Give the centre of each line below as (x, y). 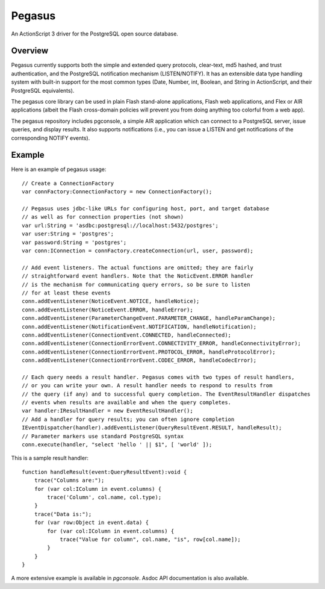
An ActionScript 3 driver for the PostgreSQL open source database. (95, 34)
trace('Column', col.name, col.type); (104, 497)
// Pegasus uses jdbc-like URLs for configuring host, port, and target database (146, 209)
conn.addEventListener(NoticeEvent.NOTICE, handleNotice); (111, 301)
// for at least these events (67, 293)
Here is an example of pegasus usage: (59, 169)
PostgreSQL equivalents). (43, 90)
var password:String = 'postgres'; (74, 242)
